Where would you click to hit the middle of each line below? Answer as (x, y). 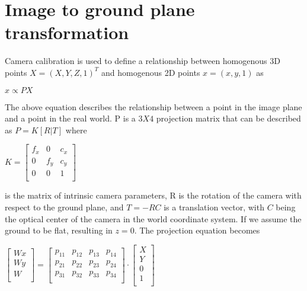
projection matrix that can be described (228, 118)
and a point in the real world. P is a (70, 118)
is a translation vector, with (214, 207)
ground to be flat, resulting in (59, 230)
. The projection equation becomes (197, 230)
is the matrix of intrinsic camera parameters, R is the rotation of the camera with (153, 195)
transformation (67, 32)
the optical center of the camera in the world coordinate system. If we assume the (153, 218)
